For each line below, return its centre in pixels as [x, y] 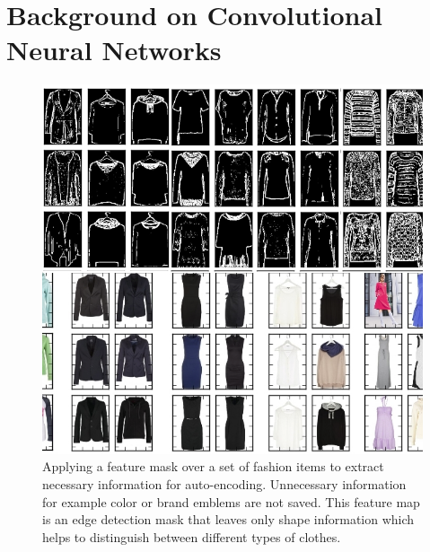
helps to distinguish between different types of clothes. [192, 536]
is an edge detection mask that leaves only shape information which [228, 519]
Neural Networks [114, 50]
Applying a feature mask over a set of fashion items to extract [213, 466]
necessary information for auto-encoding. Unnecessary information [224, 483]
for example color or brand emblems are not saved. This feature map [231, 501]
